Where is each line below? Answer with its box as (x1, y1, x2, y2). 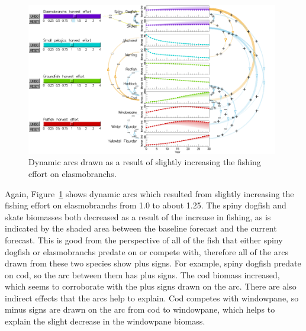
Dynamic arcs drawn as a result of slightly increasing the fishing (28, 156, 261, 168)
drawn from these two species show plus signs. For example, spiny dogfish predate (5, 257, 301, 269)
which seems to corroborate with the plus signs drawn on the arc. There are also (5, 280, 297, 293)
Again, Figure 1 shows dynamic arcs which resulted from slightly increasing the (5, 187, 294, 200)
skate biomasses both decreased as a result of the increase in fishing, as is (5, 210, 271, 223)
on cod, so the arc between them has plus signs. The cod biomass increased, (5, 268, 280, 281)
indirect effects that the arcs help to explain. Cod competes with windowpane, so (5, 291, 299, 304)
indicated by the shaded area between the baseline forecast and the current (5, 222, 277, 234)
